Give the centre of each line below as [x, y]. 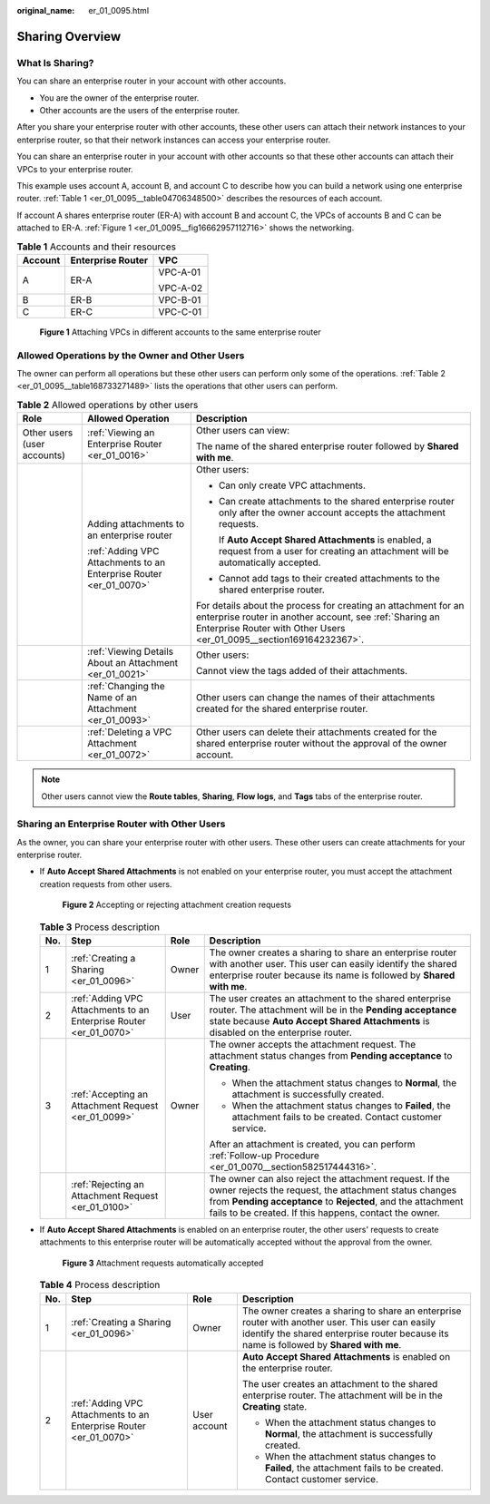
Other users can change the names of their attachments [315, 698]
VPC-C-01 [180, 311]
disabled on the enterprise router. [281, 1032]
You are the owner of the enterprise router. [119, 98]
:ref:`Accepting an [110, 1094]
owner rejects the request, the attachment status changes [333, 1190]
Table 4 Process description [100, 1285]
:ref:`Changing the [126, 687]
